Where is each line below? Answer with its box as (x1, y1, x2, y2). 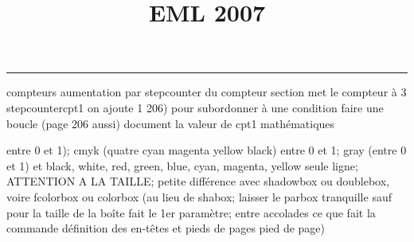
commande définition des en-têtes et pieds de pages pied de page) (6, 220, 326, 236)
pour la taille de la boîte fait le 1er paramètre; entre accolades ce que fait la (6, 204, 376, 221)
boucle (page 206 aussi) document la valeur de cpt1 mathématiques (6, 115, 335, 131)
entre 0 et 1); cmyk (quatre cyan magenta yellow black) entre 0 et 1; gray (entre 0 (6, 142, 407, 158)
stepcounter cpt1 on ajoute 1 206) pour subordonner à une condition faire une (6, 99, 384, 115)
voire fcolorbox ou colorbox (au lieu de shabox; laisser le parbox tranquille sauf (6, 188, 392, 205)
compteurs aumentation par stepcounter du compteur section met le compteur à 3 (6, 84, 407, 100)
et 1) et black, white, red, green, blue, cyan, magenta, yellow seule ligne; (6, 157, 358, 174)
